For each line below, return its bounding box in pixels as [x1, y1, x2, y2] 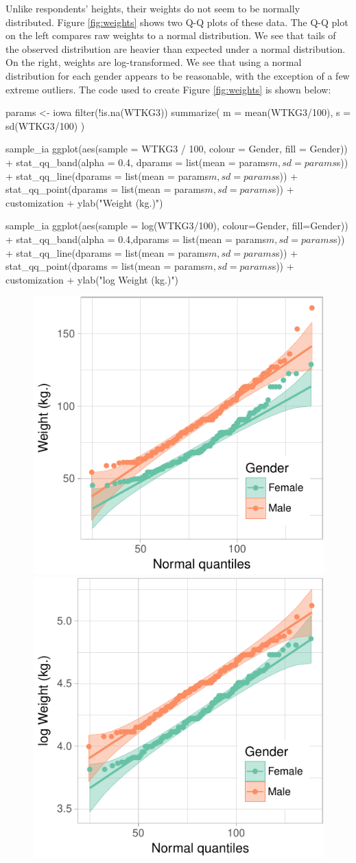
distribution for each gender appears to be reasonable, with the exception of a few [5, 68, 350, 82]
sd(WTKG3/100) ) [5, 118, 85, 133]
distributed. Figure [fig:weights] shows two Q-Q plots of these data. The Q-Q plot [5, 14, 348, 29]
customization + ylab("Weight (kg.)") [5, 195, 163, 209]
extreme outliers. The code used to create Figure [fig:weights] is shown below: [5, 82, 331, 96]
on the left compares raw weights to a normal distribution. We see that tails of [5, 28, 336, 43]
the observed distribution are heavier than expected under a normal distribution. [5, 41, 346, 56]
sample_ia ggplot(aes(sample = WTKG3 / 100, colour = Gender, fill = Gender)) [5, 141, 348, 156]
